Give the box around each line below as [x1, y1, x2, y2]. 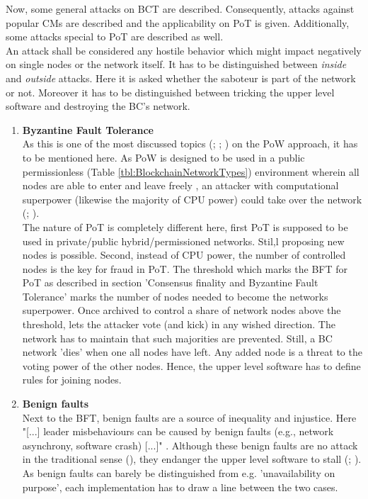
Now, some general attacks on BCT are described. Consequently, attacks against [6, 1, 355, 16]
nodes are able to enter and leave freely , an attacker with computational [22, 178, 339, 193]
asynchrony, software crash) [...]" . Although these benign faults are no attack [22, 437, 358, 452]
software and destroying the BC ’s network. [6, 99, 190, 113]
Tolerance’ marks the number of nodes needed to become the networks [22, 288, 328, 303]
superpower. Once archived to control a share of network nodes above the [22, 303, 341, 318]
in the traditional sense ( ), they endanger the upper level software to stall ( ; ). [22, 452, 362, 466]
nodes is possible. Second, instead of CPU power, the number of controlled [22, 247, 346, 262]
